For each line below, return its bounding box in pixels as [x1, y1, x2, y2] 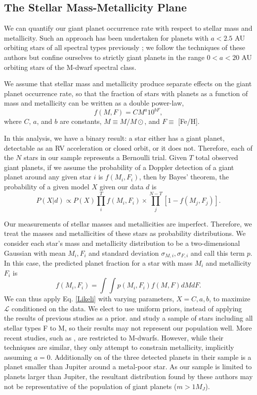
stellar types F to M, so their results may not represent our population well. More [4, 322, 252, 333]
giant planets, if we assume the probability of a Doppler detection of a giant [4, 162, 234, 172]
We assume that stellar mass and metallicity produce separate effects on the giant [4, 78, 252, 89]
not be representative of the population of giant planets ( [4, 381, 177, 391]
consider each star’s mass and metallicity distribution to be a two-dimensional [4, 237, 240, 248]
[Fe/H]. [178, 116, 200, 126]
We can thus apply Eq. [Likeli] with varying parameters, [4, 293, 174, 304]
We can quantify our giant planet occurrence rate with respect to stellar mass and [4, 23, 253, 33]
